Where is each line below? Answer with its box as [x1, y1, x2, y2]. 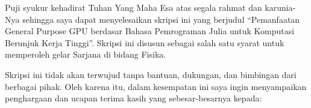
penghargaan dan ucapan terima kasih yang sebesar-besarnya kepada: [5, 92, 262, 104]
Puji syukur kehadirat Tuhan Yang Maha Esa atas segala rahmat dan [5, 1, 262, 13]
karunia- [265, 1, 296, 13]
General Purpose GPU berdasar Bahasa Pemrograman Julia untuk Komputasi [5, 25, 295, 37]
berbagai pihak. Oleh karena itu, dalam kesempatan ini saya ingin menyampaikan [5, 80, 307, 92]
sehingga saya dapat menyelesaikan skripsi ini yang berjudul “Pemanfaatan [22, 13, 300, 25]
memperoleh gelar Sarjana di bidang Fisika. [5, 48, 166, 61]
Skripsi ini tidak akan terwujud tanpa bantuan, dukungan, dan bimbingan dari [5, 68, 297, 80]
